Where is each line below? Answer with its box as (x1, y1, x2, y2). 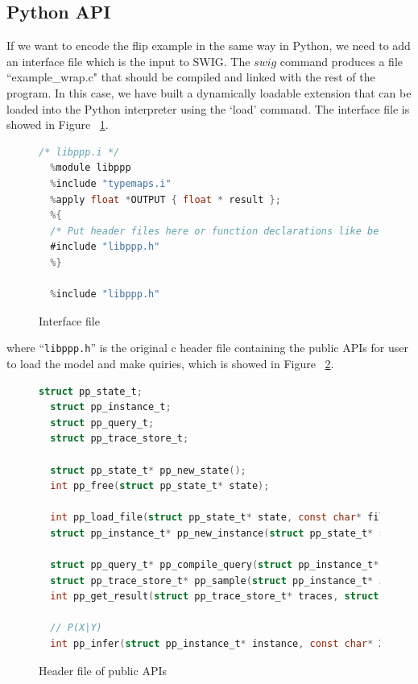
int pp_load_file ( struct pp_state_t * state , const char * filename (50, 512, 414, 524)
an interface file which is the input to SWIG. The (6, 52, 250, 69)
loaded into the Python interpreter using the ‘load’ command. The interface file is (6, 100, 410, 117)
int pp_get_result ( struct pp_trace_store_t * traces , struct (50, 591, 379, 603)
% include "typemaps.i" (50, 177, 172, 189)
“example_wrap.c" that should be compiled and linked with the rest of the (6, 68, 375, 85)
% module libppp (50, 162, 131, 174)
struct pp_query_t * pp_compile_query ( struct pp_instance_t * (50, 559, 379, 571)
